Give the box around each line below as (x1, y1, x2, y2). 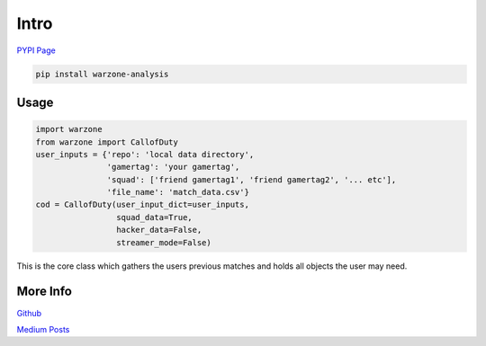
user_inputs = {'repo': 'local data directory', (35, 149, 255, 159)
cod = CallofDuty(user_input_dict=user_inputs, (35, 200, 249, 210)
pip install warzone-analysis (35, 68, 169, 79)
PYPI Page (16, 45, 56, 56)
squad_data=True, (115, 212, 193, 222)
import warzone (35, 124, 103, 135)
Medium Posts (16, 324, 70, 334)
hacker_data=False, (115, 225, 202, 235)
